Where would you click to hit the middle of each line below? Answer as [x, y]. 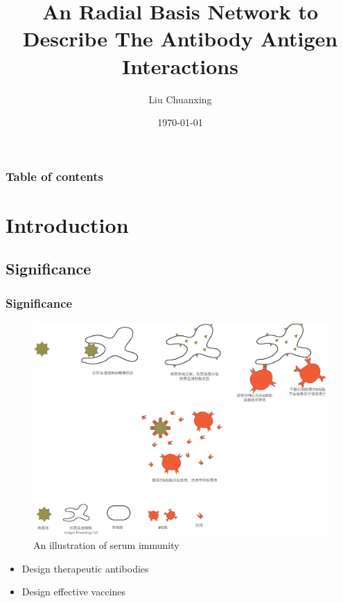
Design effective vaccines [74, 592]
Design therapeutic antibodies [85, 568]
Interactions [180, 65]
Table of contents [54, 176]
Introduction [67, 224]
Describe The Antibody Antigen [180, 38]
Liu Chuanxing [180, 99]
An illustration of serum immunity [106, 545]
